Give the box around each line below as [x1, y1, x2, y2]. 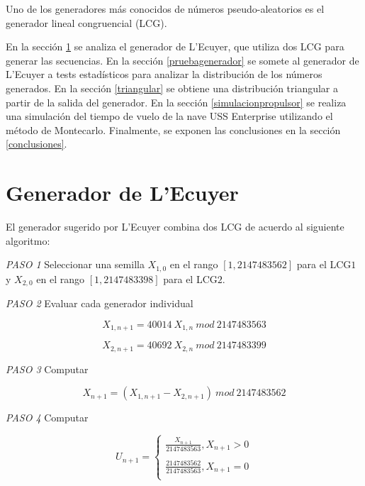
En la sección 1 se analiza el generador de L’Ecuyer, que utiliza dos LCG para [6, 39, 344, 54]
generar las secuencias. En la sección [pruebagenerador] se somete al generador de [6, 53, 359, 67]
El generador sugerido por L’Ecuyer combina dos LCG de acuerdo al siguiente [6, 219, 344, 234]
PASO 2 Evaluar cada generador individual [6, 296, 193, 311]
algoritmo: [6, 233, 50, 248]
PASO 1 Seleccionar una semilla [6, 257, 145, 272]
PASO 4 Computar [6, 410, 89, 425]
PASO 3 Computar [6, 361, 89, 376]
